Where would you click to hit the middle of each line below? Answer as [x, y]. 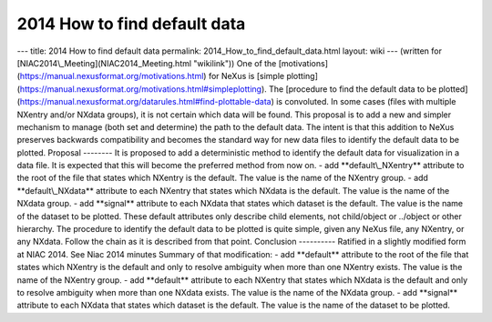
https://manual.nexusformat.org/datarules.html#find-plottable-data [146, 102]
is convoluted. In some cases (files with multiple [366, 102]
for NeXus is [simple [246, 76]
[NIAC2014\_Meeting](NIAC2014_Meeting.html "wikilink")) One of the [147, 63]
